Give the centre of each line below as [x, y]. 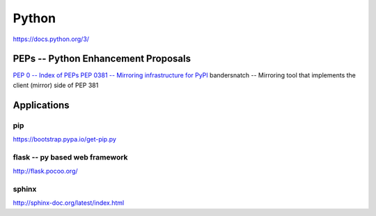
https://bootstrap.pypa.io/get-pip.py [64, 139]
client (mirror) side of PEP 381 [56, 85]
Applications [41, 105]
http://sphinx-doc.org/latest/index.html [69, 203]
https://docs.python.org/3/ [51, 39]
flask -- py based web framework [70, 157]
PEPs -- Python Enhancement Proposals [102, 59]
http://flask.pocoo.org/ [45, 171]
